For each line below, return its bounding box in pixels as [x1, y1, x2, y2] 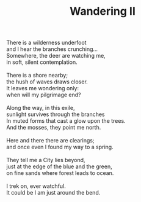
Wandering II [69, 4, 136, 18]
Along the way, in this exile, [6, 104, 75, 112]
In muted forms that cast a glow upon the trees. [6, 117, 126, 125]
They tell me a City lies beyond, [6, 157, 85, 164]
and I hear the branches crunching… [6, 45, 98, 53]
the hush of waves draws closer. [6, 78, 89, 85]
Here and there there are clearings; [6, 137, 95, 144]
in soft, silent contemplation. [6, 58, 78, 66]
